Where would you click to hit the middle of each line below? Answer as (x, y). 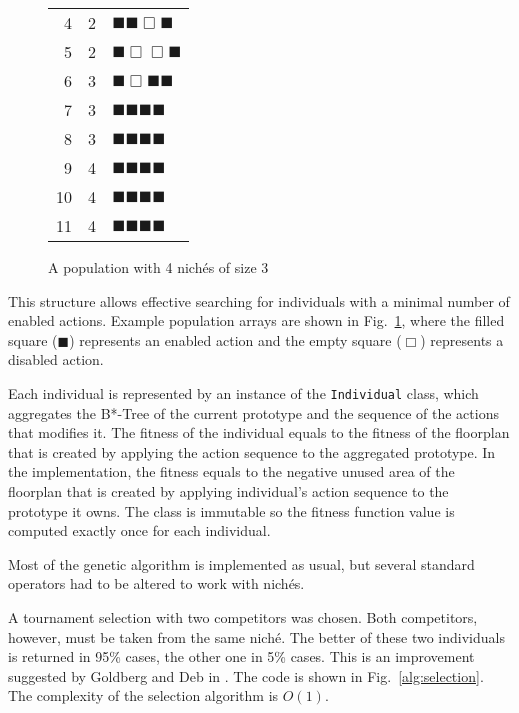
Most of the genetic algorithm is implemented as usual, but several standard (241, 563)
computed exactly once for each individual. (139, 530)
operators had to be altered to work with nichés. (156, 583)
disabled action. (56, 359)
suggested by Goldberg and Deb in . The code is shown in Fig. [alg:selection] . (246, 675)
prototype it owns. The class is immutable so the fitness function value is (231, 510)
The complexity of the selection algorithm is (143, 695)
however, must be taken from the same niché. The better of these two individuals (256, 636)
